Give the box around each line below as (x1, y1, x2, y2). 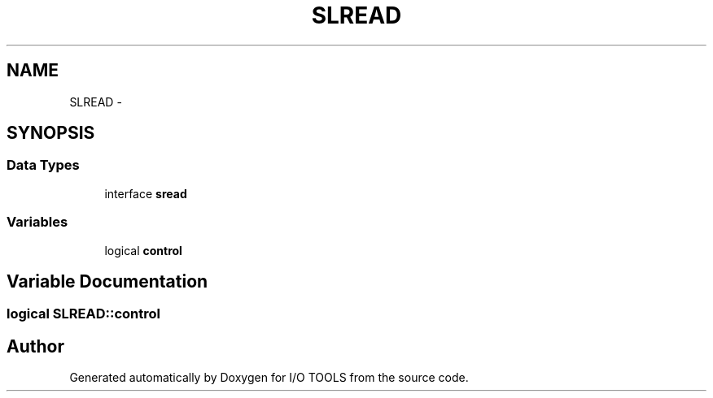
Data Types (7, 157, 80, 174)
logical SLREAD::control (7, 305, 160, 322)
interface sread (104, 186, 187, 201)
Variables (7, 214, 68, 231)
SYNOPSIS (7, 123, 95, 144)
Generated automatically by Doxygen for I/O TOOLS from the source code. (69, 370, 469, 385)
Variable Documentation (7, 270, 208, 292)
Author (7, 335, 64, 357)
